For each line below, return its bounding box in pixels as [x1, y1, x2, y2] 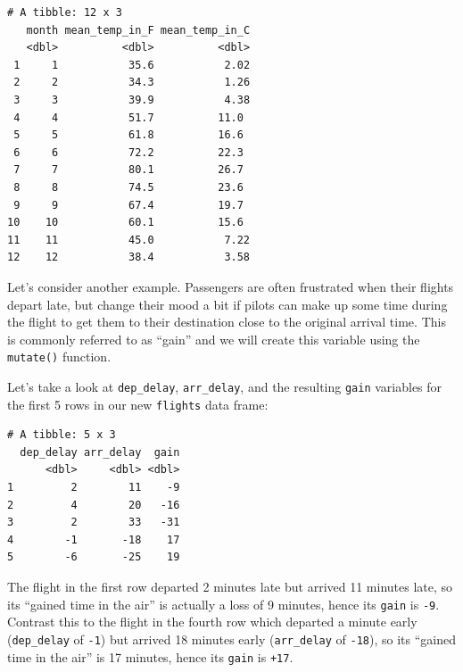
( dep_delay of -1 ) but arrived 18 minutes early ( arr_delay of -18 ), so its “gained [7, 629, 456, 648]
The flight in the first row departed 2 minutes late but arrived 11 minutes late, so [7, 577, 453, 595]
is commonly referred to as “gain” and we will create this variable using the [7, 329, 420, 348]
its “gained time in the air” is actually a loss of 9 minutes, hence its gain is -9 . [7, 594, 440, 613]
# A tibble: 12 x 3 [7, 6, 122, 19]
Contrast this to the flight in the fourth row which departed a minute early [7, 612, 418, 631]
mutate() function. [7, 347, 112, 366]
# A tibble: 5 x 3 [7, 428, 116, 442]
